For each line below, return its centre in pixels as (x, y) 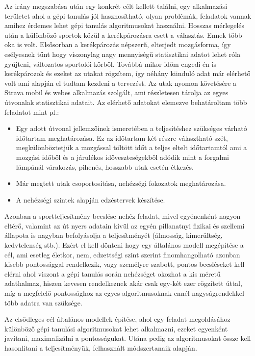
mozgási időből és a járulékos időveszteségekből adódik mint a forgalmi (122, 157)
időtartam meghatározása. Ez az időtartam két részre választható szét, (122, 138)
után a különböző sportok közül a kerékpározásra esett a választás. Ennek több (123, 35)
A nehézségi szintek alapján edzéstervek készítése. (90, 199)
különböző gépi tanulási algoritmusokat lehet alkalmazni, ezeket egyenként (116, 328)
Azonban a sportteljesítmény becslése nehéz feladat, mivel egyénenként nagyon (123, 216)
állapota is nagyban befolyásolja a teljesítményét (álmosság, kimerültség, (114, 235)
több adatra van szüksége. (43, 302)
